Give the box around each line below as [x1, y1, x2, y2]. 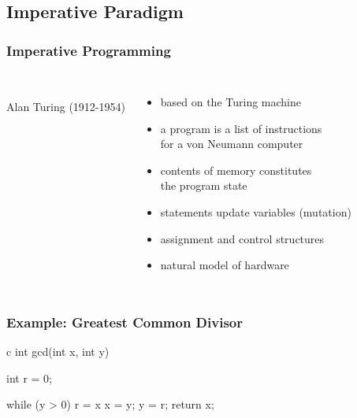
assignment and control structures [160, 230, 325, 246]
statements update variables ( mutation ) [160, 203, 351, 220]
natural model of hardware [160, 257, 289, 273]
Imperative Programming [6, 40, 171, 60]
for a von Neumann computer [160, 135, 303, 152]
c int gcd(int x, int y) [6, 342, 110, 359]
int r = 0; [6, 369, 52, 386]
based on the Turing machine [160, 94, 301, 109]
